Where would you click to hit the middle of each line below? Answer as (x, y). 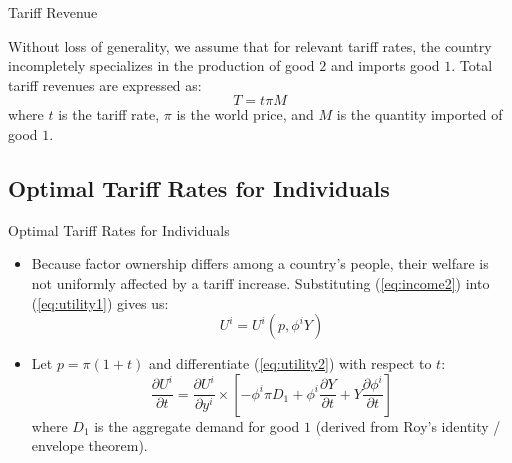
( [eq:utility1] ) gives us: (100, 302)
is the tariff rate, (109, 114)
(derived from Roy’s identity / (408, 425)
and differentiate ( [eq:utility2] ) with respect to (290, 363)
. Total (472, 65)
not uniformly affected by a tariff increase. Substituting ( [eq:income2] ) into (260, 282)
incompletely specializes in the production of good (161, 65)
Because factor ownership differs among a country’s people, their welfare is (260, 263)
